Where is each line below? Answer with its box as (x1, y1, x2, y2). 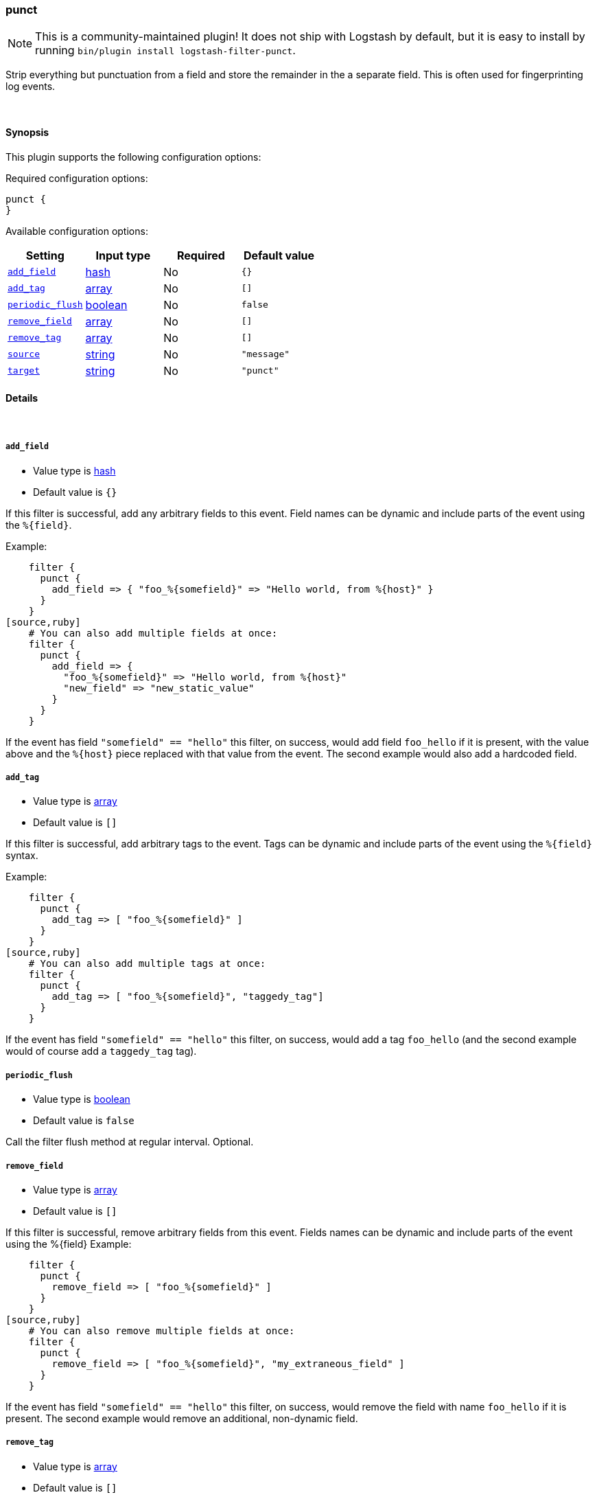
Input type (95, 248, 151, 262)
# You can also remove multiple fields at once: (28, 1325, 295, 1336)
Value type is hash (33, 464, 116, 477)
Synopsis (5, 126, 49, 138)
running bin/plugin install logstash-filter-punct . (35, 43, 296, 58)
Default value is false (33, 1115, 134, 1127)
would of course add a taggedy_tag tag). (5, 1045, 197, 1058)
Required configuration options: (5, 172, 148, 184)
